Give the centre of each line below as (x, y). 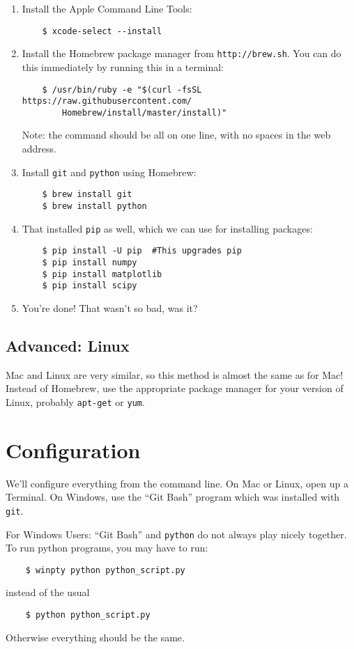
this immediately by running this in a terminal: (123, 67)
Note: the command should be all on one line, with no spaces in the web (176, 135)
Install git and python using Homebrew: (109, 172)
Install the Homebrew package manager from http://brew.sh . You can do (182, 53)
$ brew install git (87, 195)
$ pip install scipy (90, 286)
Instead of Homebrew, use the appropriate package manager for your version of (175, 388)
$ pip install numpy (90, 262)
